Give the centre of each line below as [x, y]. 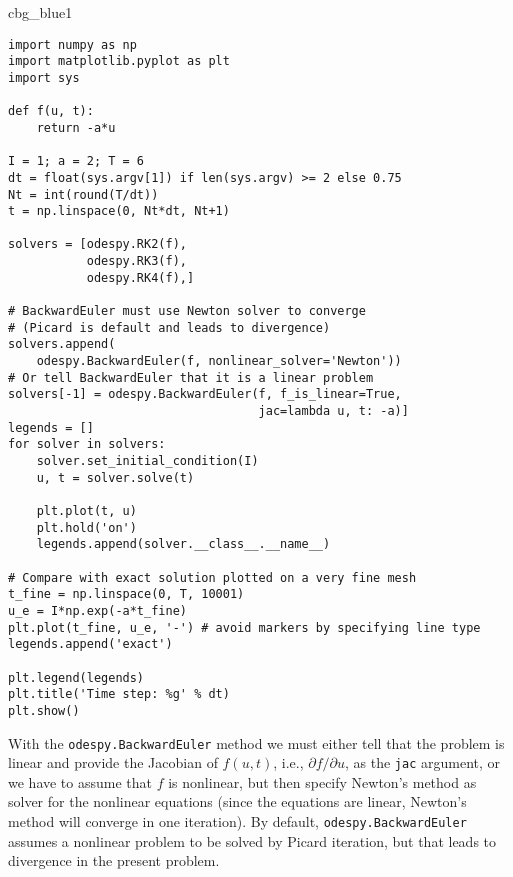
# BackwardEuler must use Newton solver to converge [187, 311]
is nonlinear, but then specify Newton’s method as [322, 781]
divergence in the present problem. [114, 860]
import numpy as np [72, 44]
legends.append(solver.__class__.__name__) [183, 544]
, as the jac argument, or [423, 762]
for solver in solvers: [87, 444]
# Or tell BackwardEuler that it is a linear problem [191, 377]
